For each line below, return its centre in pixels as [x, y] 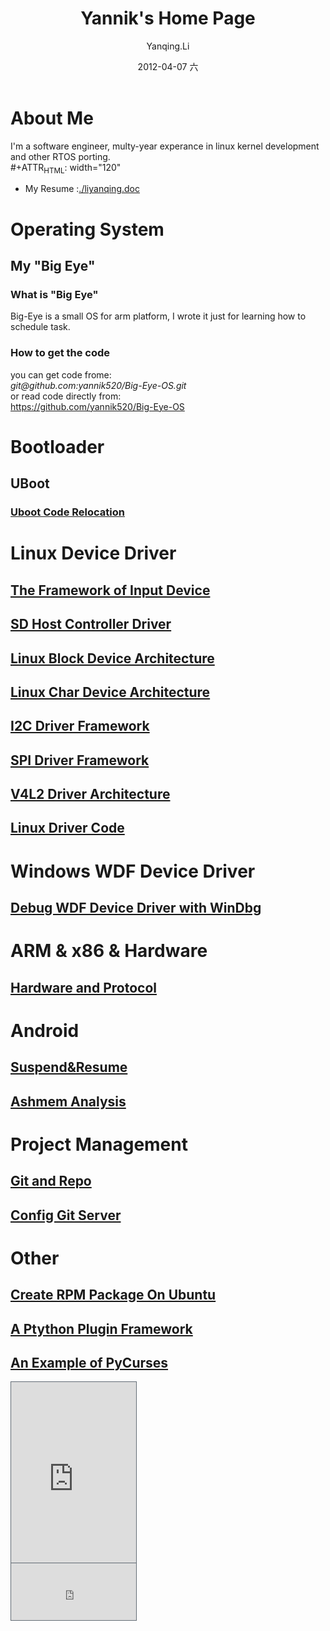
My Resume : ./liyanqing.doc [82, 189]
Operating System [87, 229]
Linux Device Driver [93, 553]
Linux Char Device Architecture [110, 692]
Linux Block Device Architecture [112, 658]
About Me [52, 118]
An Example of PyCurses [89, 1362]
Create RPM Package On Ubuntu [113, 1295]
